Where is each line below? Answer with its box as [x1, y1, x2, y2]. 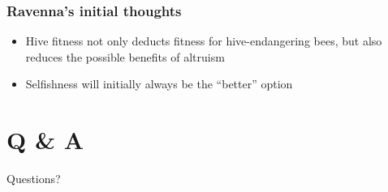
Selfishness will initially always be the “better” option [25, 75, 293, 92]
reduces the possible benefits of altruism [25, 48, 225, 65]
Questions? [6, 170, 61, 187]
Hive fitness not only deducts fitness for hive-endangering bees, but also [25, 32, 382, 49]
